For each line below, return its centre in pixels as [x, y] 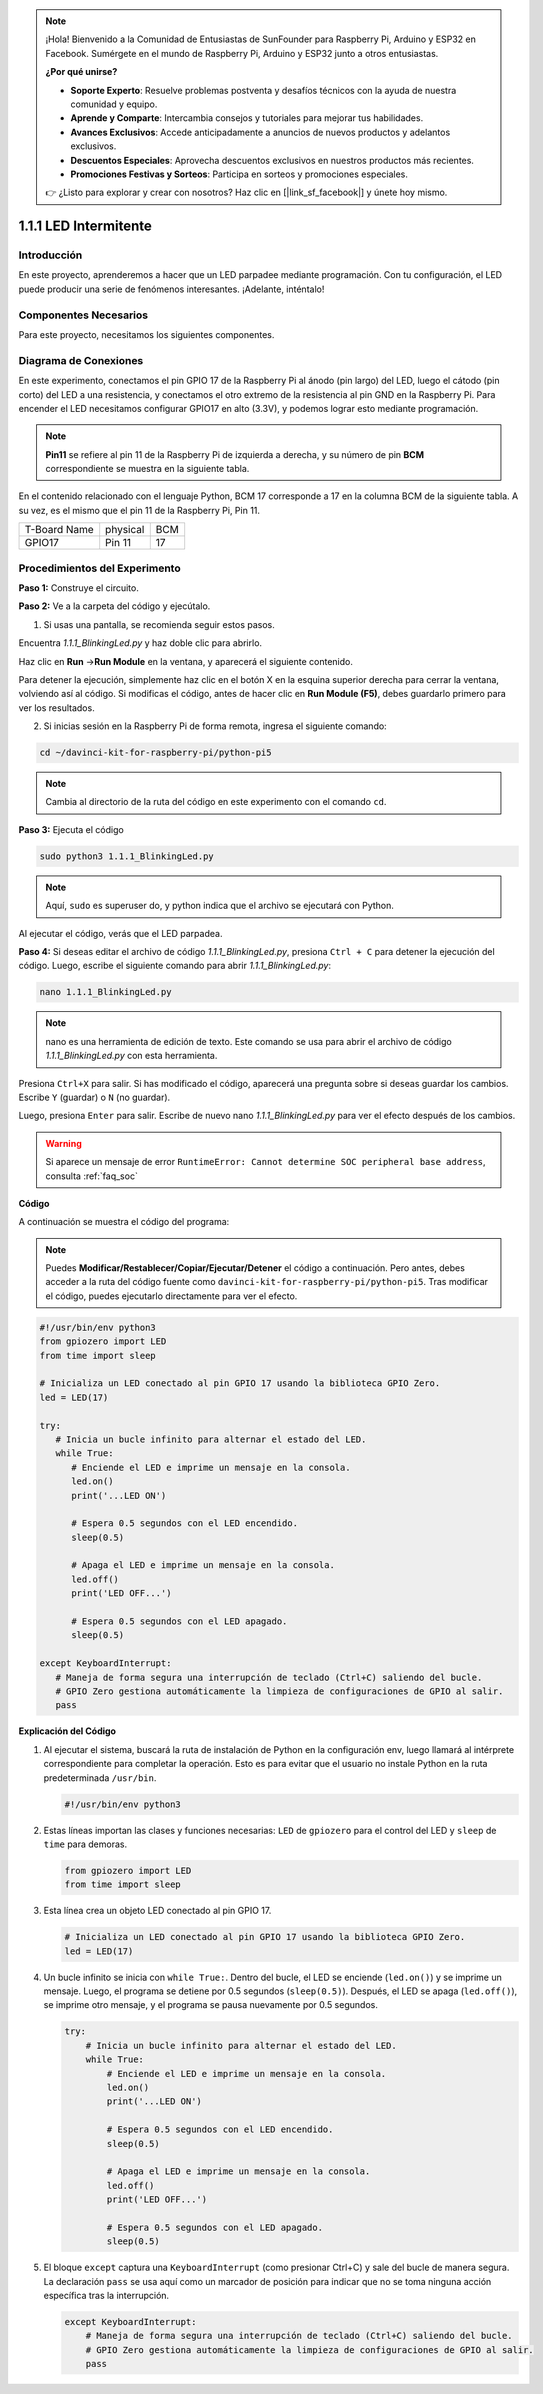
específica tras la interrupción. [106, 2295]
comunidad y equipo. [114, 104]
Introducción [50, 255]
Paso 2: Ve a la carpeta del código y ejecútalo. [114, 606]
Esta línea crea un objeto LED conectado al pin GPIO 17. [157, 1911]
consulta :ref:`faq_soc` [92, 1176]
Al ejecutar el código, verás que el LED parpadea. [120, 933]
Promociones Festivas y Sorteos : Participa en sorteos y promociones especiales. [239, 174]
